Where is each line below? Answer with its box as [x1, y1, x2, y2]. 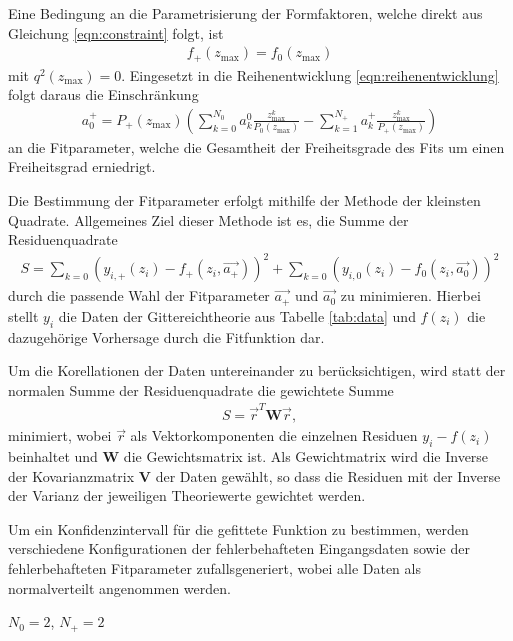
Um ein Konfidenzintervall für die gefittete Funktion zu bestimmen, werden [8, 518, 469, 539]
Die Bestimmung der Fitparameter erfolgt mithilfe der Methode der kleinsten [8, 190, 481, 211]
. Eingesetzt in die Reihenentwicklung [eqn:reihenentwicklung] [121, 64, 499, 85]
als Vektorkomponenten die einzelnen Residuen [130, 425, 418, 446]
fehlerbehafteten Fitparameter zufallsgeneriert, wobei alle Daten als [8, 557, 421, 578]
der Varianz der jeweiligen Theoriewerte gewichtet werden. [8, 485, 366, 506]
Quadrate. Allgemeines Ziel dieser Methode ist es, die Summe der [8, 209, 409, 230]
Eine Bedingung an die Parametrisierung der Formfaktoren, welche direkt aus [8, 3, 483, 23]
